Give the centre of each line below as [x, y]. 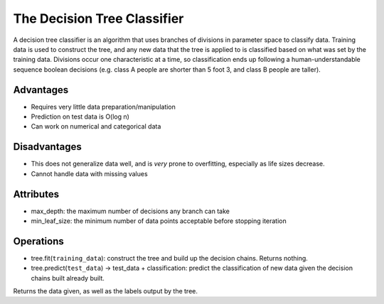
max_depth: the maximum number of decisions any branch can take [130, 211]
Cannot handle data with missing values [90, 173]
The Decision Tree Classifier [98, 18]
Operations [38, 241]
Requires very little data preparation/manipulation [103, 107]
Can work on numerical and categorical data [96, 126]
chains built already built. [68, 278]
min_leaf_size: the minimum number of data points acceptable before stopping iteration [159, 221]
